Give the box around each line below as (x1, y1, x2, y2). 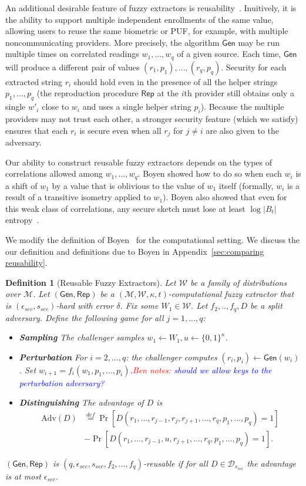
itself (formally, (218, 179, 274, 191)
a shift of (5, 179, 38, 191)
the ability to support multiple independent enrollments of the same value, (5, 13, 274, 25)
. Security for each (221, 60, 287, 73)
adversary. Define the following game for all (5, 311, 164, 323)
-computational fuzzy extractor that (168, 288, 294, 300)
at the (157, 87, 179, 99)
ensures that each (5, 124, 68, 136)
